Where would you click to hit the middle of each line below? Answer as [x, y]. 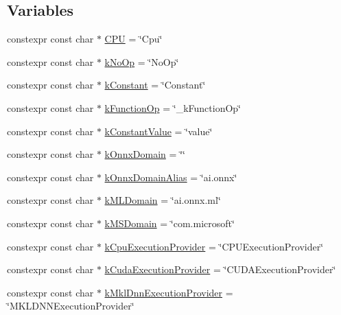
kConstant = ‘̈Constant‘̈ [155, 85]
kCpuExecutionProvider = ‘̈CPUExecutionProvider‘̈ [214, 246]
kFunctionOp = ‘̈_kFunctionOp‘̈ [173, 107]
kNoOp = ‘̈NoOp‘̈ [142, 61]
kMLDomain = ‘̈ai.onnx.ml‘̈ [163, 200]
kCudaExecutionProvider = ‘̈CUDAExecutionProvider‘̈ [220, 269]
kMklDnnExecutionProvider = [169, 292]
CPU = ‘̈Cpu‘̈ [133, 39]
